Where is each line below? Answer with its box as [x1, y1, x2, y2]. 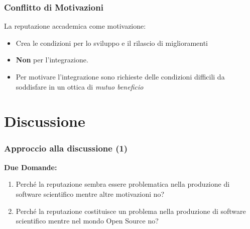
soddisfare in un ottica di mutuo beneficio [16, 81, 144, 92]
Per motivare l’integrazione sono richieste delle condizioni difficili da [16, 71, 225, 82]
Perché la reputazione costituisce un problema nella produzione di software [16, 205, 246, 216]
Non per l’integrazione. [16, 54, 88, 65]
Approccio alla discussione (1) [4, 142, 128, 155]
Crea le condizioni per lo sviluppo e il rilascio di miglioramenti [16, 37, 208, 48]
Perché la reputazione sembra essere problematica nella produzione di [16, 179, 230, 189]
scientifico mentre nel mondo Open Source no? [16, 215, 159, 226]
